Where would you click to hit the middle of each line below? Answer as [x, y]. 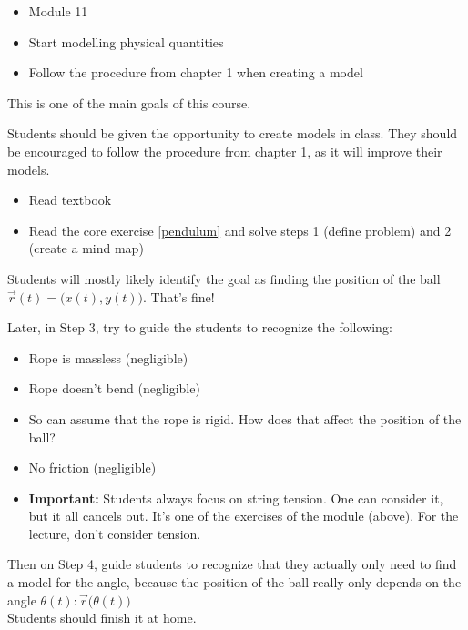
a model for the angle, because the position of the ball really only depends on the [234, 582]
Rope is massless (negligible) [108, 357]
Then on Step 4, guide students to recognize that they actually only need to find [232, 564]
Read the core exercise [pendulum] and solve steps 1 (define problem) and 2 [240, 230]
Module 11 [58, 11]
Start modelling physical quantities [126, 41]
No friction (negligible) [92, 467]
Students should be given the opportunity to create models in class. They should [233, 133]
